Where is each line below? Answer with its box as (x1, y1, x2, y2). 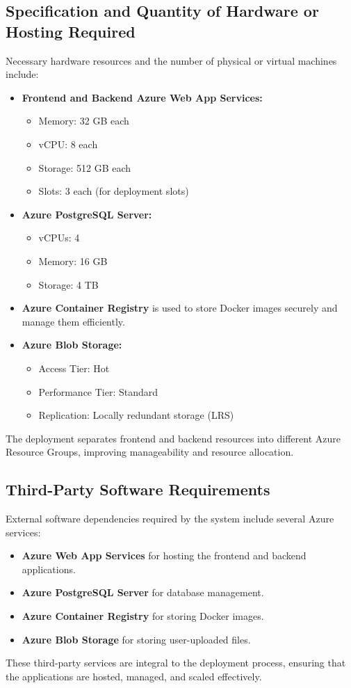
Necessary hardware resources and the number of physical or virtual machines (6, 53, 337, 67)
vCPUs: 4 (38, 230, 80, 245)
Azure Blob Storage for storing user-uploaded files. (22, 632, 251, 646)
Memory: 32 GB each (38, 113, 129, 128)
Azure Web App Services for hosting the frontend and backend (22, 548, 307, 563)
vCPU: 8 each (38, 136, 98, 151)
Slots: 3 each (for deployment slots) (38, 184, 189, 198)
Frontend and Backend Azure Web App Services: (22, 90, 263, 104)
